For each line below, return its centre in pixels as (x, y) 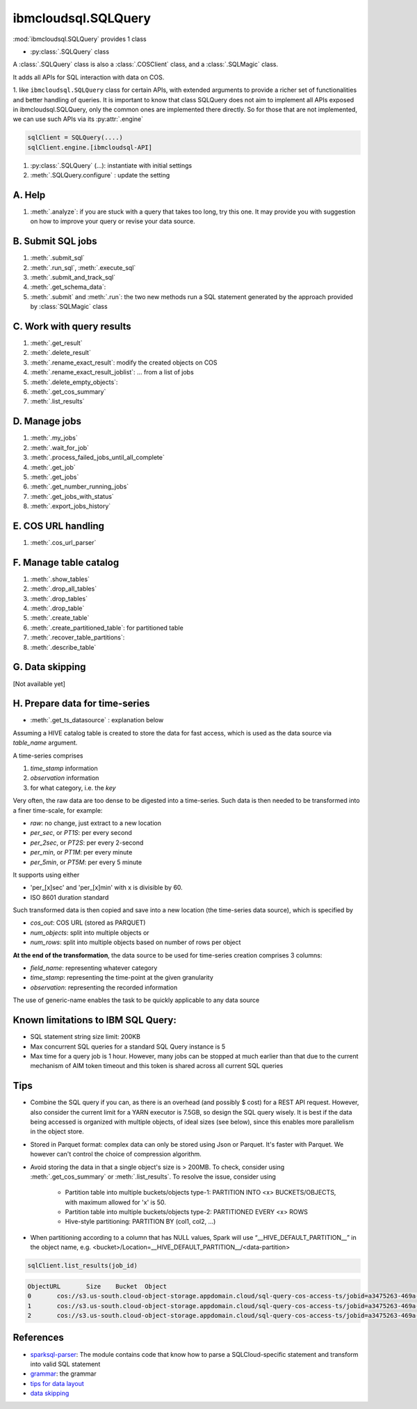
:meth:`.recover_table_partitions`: (77, 637)
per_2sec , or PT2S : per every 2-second (87, 843)
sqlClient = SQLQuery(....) (75, 138)
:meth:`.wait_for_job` (60, 447)
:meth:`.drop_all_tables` (64, 589)
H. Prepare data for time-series (81, 704)
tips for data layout (57, 1383)
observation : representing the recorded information (104, 987)
